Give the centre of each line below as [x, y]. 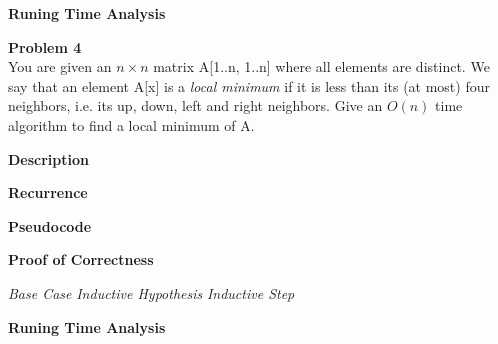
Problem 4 [45, 46]
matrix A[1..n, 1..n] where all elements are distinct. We [321, 66]
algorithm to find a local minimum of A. [131, 124]
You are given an [60, 66]
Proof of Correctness [81, 259]
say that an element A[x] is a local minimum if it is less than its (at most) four [249, 85]
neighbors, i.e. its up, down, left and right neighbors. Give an [195, 105]
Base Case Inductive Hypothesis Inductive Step [151, 292]
